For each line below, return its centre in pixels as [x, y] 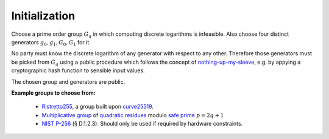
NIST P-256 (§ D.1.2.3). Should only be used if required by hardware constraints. [142, 124]
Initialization [43, 16]
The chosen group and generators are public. [68, 81]
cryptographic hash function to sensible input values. [78, 70]
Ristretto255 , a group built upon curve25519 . [97, 107]
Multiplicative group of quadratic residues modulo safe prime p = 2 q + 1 [133, 115]
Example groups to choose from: [53, 93]
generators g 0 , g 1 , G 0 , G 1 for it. [51, 43]
